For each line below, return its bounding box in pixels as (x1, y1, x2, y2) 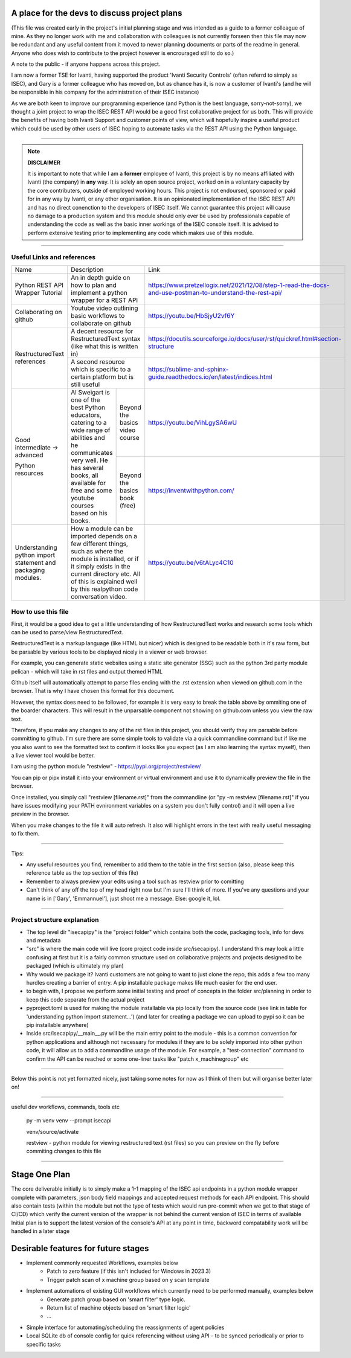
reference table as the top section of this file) (26, 869, 139, 877)
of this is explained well (70, 577, 138, 585)
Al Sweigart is (70, 388, 110, 396)
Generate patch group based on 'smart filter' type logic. (47, 1296, 186, 1303)
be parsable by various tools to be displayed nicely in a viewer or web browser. (11, 648, 208, 655)
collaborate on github (70, 319, 132, 327)
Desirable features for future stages (11, 1243, 149, 1253)
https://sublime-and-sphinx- (148, 365, 229, 373)
